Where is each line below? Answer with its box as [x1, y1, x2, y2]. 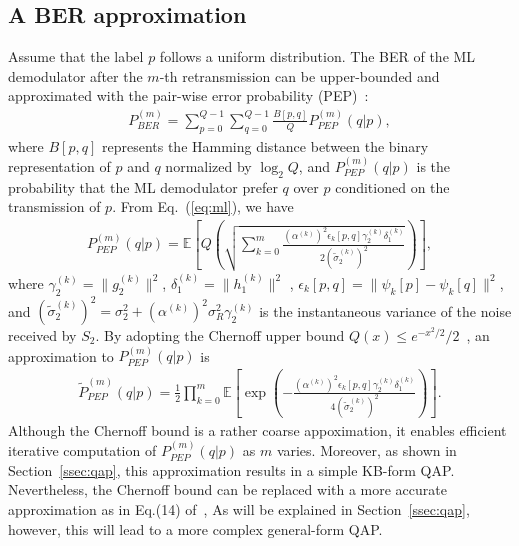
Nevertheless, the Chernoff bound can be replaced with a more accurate [8, 479, 447, 500]
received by [8, 325, 77, 345]
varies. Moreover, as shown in [276, 440, 457, 461]
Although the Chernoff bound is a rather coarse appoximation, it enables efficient [8, 419, 507, 440]
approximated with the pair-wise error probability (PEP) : [8, 85, 369, 106]
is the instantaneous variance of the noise [259, 300, 512, 320]
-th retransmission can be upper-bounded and [159, 65, 440, 86]
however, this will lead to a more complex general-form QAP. [8, 518, 383, 539]
